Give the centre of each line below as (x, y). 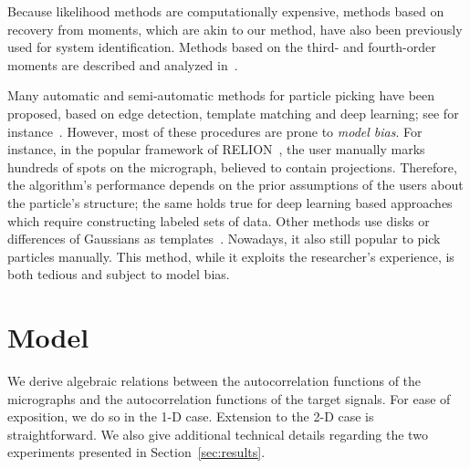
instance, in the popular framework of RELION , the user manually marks (216, 149)
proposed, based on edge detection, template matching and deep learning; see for (233, 113)
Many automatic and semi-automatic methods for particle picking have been (221, 95)
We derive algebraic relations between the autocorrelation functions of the (214, 381)
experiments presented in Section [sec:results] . (136, 452)
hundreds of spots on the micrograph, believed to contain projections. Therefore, (232, 166)
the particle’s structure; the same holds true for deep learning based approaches (230, 202)
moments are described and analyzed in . (123, 64)
